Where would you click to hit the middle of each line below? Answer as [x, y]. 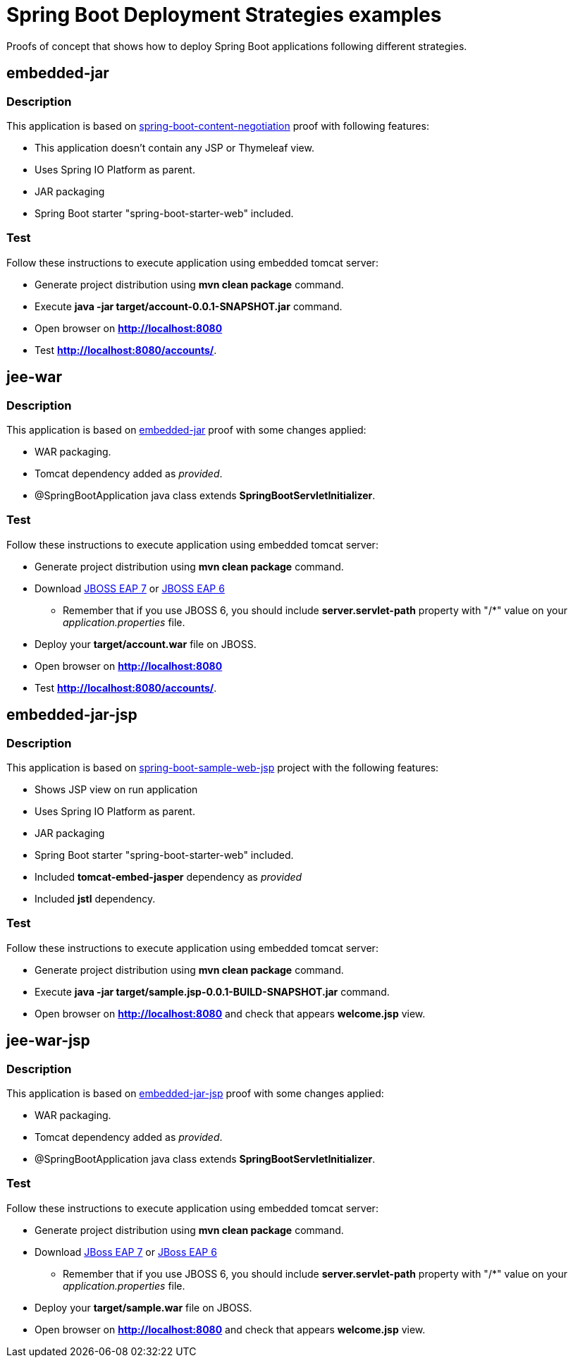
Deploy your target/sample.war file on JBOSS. [143, 1307]
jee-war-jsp [48, 1041]
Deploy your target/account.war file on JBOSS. [146, 644]
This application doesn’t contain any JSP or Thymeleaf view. [174, 147]
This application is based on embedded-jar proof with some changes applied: [186, 429]
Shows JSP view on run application [116, 789]
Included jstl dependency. [95, 898]
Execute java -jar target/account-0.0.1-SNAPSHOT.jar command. [189, 306]
